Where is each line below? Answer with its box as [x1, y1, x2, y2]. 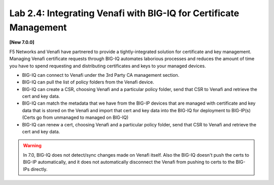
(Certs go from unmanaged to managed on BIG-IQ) [22, 114, 129, 121]
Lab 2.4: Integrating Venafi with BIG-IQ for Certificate [9, 8, 239, 19]
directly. [30, 166, 48, 172]
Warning [23, 143, 42, 149]
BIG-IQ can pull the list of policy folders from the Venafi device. [22, 79, 154, 85]
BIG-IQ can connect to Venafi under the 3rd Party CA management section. [22, 72, 180, 78]
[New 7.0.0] [9, 39, 35, 45]
